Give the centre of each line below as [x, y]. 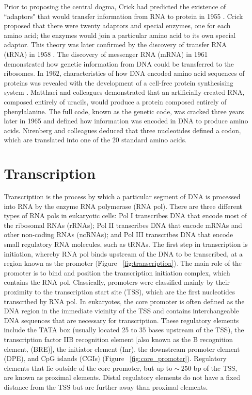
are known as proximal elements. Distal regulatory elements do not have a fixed [122, 377]
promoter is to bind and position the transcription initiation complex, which [117, 272]
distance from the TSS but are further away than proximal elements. [106, 386]
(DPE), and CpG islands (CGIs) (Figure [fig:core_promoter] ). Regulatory [115, 358]
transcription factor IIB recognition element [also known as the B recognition [118, 339]
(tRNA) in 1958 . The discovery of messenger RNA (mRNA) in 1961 [106, 54]
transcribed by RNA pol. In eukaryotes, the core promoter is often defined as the [124, 301]
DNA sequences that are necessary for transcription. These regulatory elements [121, 320]
